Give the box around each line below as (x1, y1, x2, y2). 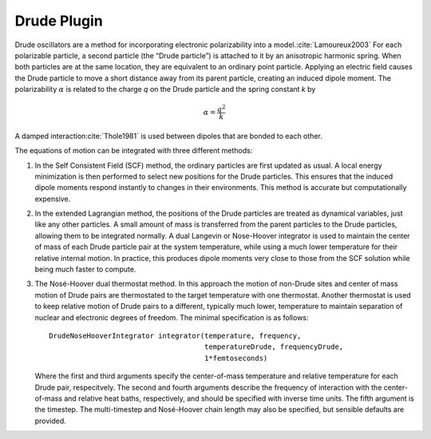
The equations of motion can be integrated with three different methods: (14, 146, 253, 156)
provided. (34, 416, 67, 425)
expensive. (34, 194, 71, 204)
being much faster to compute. (34, 264, 136, 275)
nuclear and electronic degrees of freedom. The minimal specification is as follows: (34, 312, 309, 322)
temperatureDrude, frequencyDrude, (204, 342, 344, 351)
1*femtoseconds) (204, 354, 268, 362)
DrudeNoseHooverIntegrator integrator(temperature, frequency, (49, 331, 302, 340)
